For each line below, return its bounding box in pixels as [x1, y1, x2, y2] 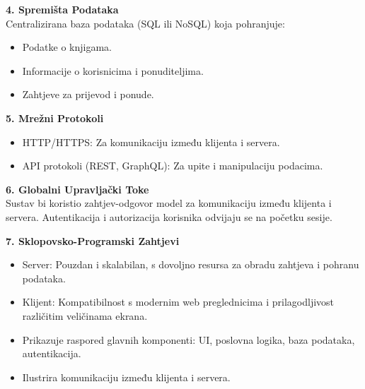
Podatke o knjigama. [22, 40, 112, 54]
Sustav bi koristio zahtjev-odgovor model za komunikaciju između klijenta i [6, 196, 332, 210]
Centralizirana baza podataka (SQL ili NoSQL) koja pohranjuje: [6, 16, 285, 30]
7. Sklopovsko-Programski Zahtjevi [6, 233, 180, 248]
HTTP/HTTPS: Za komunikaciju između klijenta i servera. [22, 134, 280, 149]
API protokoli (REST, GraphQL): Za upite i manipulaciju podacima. [22, 158, 323, 173]
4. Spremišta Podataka [6, 2, 119, 16]
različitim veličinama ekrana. [22, 308, 148, 323]
